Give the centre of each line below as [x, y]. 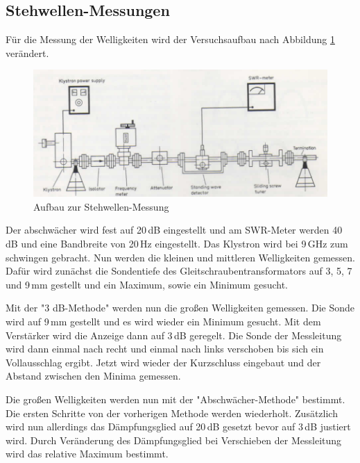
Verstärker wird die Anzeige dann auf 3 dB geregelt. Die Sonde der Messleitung [174, 335]
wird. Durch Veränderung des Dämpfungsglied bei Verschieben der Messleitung [174, 440]
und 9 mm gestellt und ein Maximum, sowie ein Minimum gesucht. [147, 284]
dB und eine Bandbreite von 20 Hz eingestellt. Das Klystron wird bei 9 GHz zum [177, 243]
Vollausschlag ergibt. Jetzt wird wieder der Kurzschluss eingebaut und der [163, 362]
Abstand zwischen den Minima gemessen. [93, 376]
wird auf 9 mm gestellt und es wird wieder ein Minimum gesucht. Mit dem [163, 321]
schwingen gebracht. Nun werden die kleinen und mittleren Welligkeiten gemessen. [180, 257]
